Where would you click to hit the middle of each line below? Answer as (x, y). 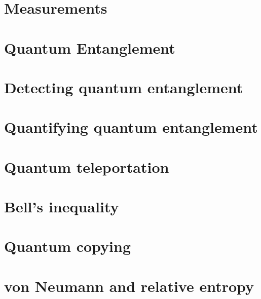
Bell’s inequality (62, 207)
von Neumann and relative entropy (129, 286)
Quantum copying (68, 246)
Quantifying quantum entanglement (131, 127)
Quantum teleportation (87, 166)
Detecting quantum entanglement (124, 87)
